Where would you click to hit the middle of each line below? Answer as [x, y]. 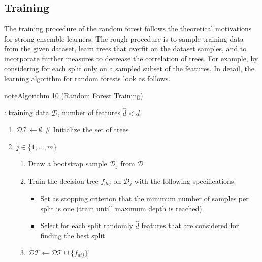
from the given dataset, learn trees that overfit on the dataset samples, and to [125, 48]
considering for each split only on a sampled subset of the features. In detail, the [129, 68]
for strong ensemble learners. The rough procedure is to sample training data [124, 38]
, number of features [89, 112]
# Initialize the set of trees [87, 129]
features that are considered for [190, 225]
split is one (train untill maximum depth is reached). [122, 208]
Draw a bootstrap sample [68, 163]
